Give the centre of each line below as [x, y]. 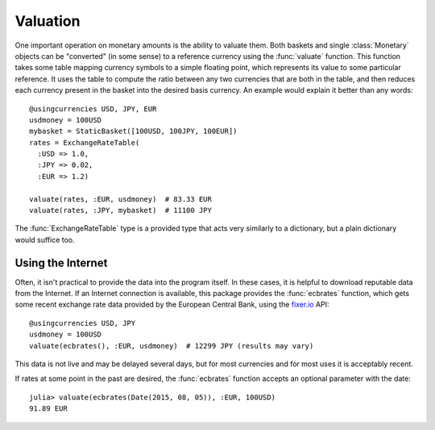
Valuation [48, 21]
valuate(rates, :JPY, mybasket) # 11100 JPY [121, 211]
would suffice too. [45, 240]
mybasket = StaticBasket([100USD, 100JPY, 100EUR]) [133, 132]
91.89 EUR [48, 409]
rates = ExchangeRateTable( [85, 142]
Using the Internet [61, 263]
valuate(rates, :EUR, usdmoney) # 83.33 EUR [121, 199]
